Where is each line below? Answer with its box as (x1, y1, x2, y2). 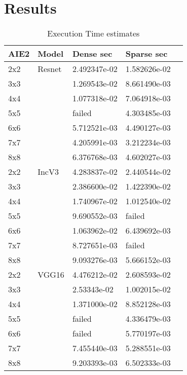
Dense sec (72, 48, 113, 60)
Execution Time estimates (47, 27, 140, 40)
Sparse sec (125, 48, 168, 60)
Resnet (38, 63, 62, 75)
